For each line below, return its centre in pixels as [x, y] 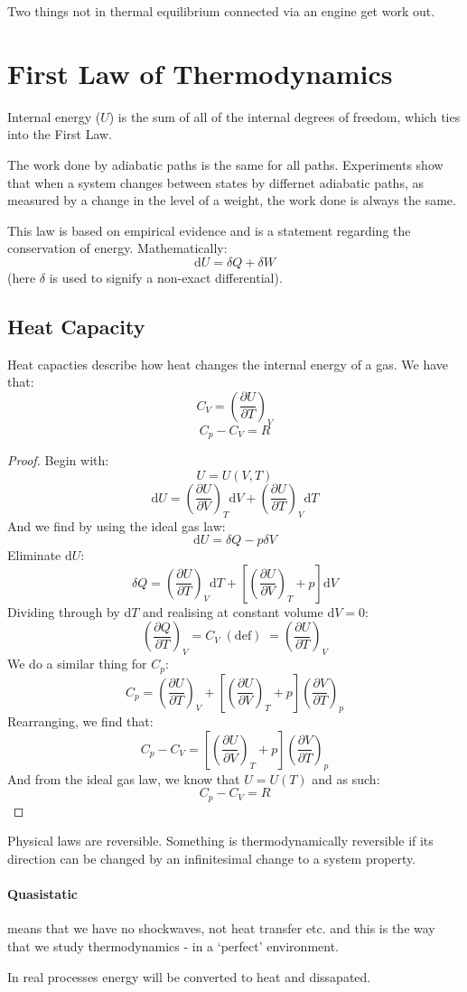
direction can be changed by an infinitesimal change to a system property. [212, 858]
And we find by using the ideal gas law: [117, 525]
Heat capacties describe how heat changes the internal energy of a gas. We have [228, 364]
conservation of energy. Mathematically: [117, 248]
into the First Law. [60, 134]
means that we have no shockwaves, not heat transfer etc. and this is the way [221, 928]
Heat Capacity [76, 326]
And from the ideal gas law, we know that [124, 778]
